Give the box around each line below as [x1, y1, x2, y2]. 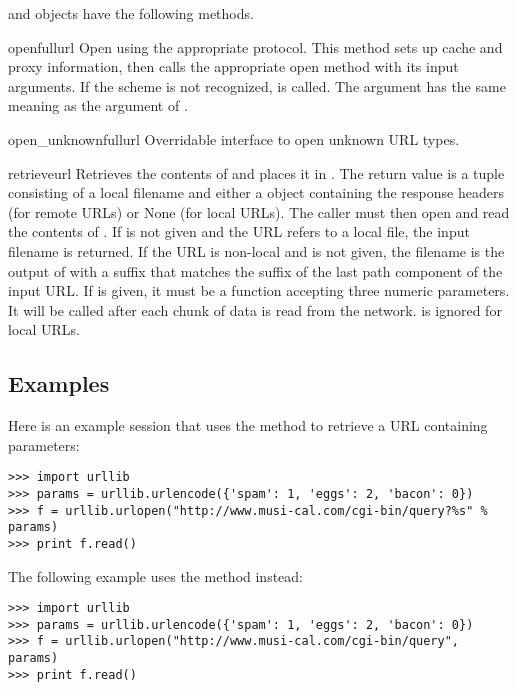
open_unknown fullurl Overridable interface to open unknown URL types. [8, 128, 460, 149]
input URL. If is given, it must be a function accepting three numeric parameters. [8, 280, 510, 301]
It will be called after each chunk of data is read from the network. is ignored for [8, 299, 502, 320]
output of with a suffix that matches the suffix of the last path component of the [8, 260, 503, 281]
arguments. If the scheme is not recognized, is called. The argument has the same [8, 75, 506, 96]
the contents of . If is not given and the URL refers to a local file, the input [8, 221, 470, 242]
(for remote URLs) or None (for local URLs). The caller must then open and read [8, 201, 510, 222]
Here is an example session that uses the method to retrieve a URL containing [8, 415, 488, 436]
